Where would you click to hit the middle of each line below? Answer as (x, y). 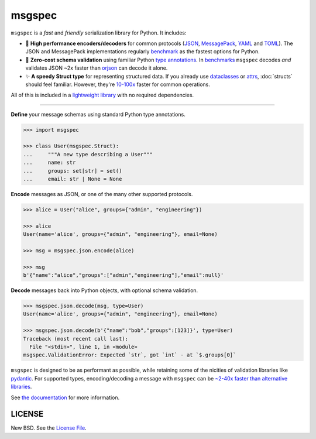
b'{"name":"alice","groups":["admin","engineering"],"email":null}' (123, 275)
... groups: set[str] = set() (73, 171)
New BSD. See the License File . (49, 428)
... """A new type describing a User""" (88, 154)
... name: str (49, 163)
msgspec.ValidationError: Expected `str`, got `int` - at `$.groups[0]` (130, 355)
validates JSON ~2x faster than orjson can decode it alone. (97, 68)
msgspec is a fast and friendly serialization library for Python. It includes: (99, 33)
